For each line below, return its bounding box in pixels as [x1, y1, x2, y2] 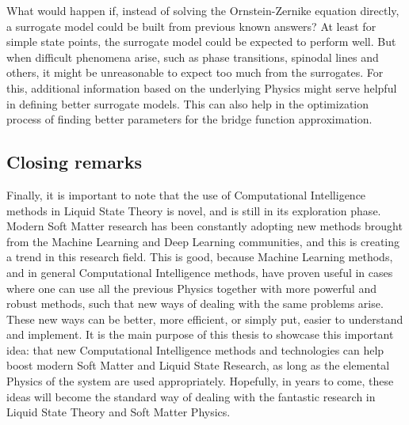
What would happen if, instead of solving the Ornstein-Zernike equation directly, [6, 2, 399, 18]
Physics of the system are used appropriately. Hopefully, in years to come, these [6, 373, 394, 389]
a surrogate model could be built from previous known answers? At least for [6, 17, 377, 34]
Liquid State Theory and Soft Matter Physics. [6, 404, 231, 420]
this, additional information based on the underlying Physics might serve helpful [6, 79, 397, 96]
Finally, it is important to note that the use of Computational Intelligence [6, 186, 366, 203]
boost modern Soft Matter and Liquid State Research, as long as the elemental [6, 357, 390, 374]
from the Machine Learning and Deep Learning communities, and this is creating [6, 233, 400, 249]
